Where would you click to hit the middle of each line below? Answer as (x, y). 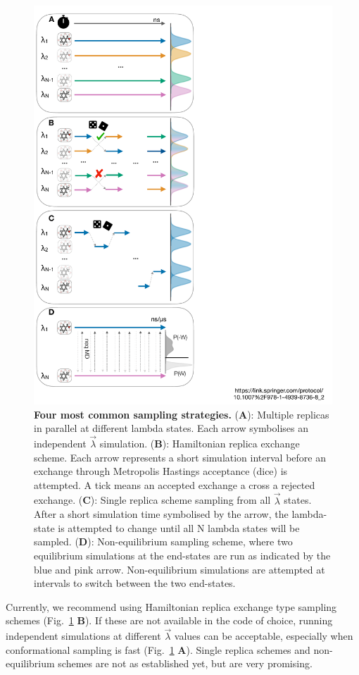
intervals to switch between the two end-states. (135, 583)
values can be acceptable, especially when (264, 636)
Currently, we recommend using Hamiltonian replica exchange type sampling (171, 606)
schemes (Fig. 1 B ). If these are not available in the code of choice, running (169, 620)
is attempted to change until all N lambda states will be (179, 527)
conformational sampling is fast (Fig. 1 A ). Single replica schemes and (158, 649)
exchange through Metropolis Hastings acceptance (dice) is (161, 471)
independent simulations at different (83, 636)
